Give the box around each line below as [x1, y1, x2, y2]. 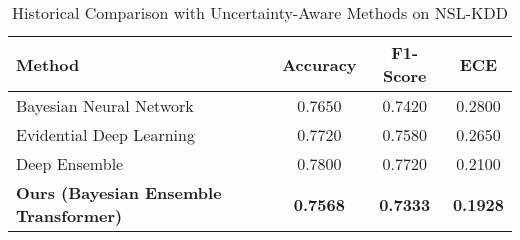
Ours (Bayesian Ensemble [16, 181, 222, 204]
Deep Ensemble [16, 152, 124, 175]
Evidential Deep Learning [16, 123, 195, 146]
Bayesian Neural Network [16, 94, 194, 117]
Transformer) [16, 204, 123, 227]
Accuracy [282, 52, 357, 76]
